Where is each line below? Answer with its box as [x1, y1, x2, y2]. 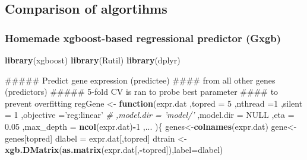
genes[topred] [5, 132, 53, 144]
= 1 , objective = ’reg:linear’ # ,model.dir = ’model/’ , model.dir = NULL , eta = [5, 108, 295, 121]
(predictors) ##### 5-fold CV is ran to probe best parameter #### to [5, 85, 278, 98]
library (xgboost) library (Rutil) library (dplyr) [5, 54, 181, 66]
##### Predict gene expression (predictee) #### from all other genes [5, 73, 276, 86]
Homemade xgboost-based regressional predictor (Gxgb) [5, 30, 281, 45]
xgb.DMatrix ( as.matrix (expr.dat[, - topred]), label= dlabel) [5, 143, 223, 156]
